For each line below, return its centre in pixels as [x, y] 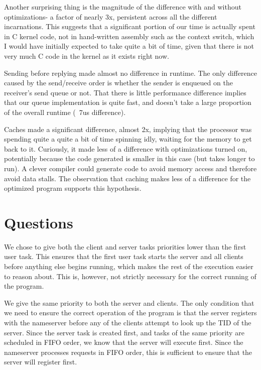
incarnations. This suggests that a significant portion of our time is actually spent [130, 26]
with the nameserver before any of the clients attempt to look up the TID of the [128, 322]
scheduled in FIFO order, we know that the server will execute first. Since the [124, 342]
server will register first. [41, 362]
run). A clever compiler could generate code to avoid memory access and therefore [130, 168]
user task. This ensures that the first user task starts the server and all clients [124, 256]
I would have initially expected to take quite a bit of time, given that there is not [129, 46]
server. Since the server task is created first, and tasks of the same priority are [124, 332]
